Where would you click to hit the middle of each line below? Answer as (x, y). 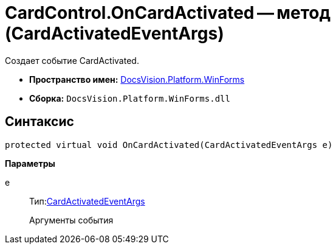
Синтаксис (39, 122)
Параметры (30, 163)
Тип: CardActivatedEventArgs (87, 201)
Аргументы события (71, 220)
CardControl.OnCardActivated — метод (168, 13)
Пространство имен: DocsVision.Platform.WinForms (137, 79)
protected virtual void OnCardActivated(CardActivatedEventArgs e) (169, 145)
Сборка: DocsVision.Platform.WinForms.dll (130, 98)
